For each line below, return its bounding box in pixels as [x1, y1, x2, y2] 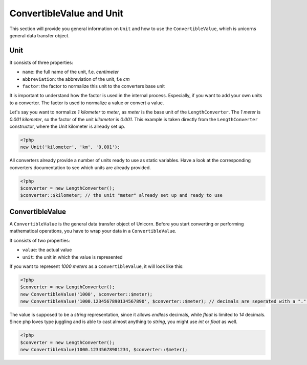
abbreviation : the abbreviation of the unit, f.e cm [22, 76, 130, 82]
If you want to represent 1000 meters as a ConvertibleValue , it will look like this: [9, 263, 184, 269]
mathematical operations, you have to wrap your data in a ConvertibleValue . [9, 228, 177, 234]
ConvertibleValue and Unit [9, 8, 124, 19]
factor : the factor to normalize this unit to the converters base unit [22, 83, 165, 89]
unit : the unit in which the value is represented [22, 254, 123, 260]
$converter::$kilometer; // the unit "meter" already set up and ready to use [20, 192, 223, 198]
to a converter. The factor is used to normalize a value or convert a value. [9, 100, 164, 106]
